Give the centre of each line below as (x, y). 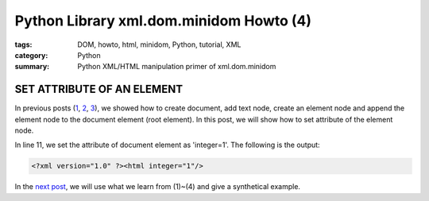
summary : (32, 67)
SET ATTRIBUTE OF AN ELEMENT (99, 89)
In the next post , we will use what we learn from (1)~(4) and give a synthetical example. (158, 187)
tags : (23, 44)
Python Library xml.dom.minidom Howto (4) (163, 21)
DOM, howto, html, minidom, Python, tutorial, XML (159, 44)
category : (31, 55)
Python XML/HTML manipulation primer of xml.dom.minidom (177, 67)
